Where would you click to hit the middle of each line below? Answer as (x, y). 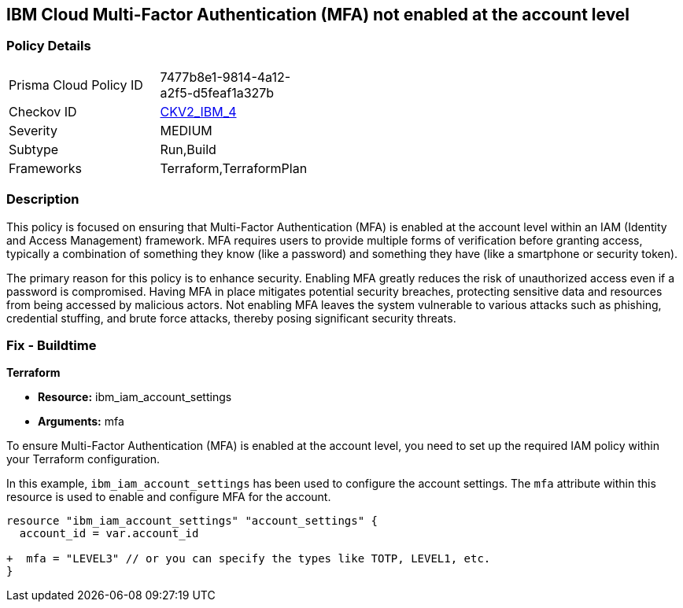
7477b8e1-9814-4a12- (225, 77)
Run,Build (188, 149)
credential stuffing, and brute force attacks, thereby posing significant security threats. (231, 318)
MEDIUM (186, 130)
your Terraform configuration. (83, 459)
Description (43, 199)
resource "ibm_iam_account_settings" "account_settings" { (192, 521)
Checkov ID (43, 111)
